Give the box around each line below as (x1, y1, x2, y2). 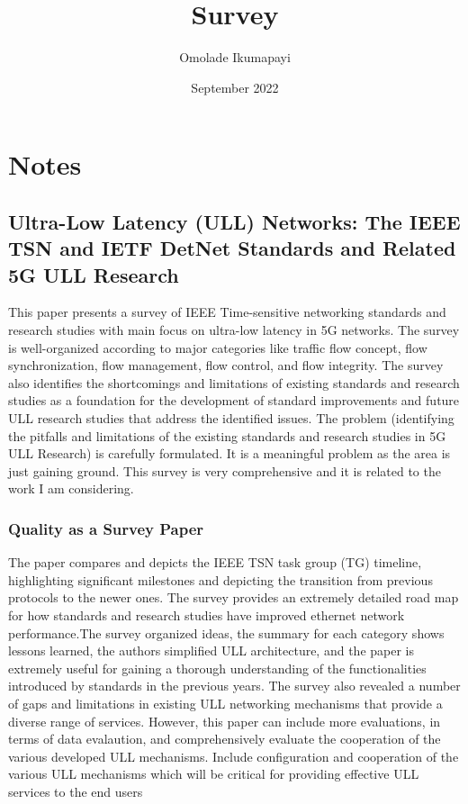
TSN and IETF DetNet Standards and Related (8, 234, 456, 262)
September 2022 (191, 77, 279, 96)
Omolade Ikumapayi (179, 48, 291, 67)
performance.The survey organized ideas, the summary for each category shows (8, 623, 445, 642)
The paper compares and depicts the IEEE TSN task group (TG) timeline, (8, 553, 422, 572)
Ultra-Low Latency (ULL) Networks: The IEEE (8, 207, 461, 235)
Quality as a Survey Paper (8, 517, 204, 539)
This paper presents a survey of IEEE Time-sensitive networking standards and (8, 303, 446, 321)
